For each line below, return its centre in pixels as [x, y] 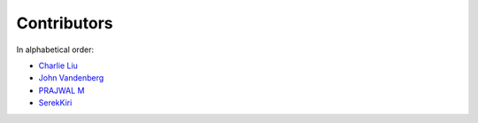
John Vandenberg [71, 78]
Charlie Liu [58, 65]
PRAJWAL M [62, 90]
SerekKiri [55, 103]
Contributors [65, 23]
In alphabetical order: [55, 50]
